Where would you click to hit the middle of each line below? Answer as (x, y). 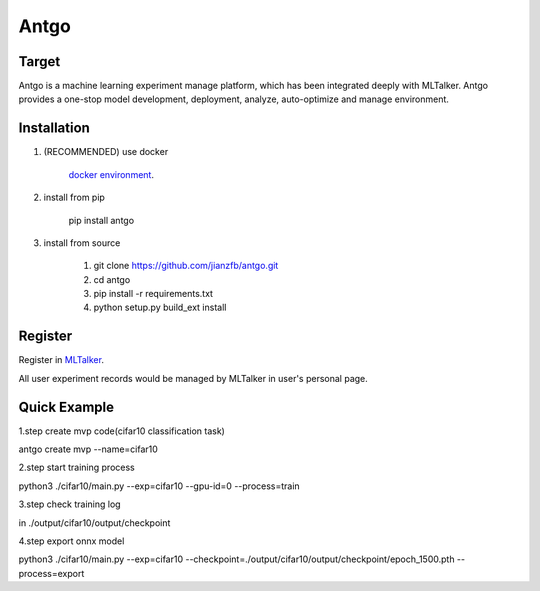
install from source (82, 242)
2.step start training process (76, 467)
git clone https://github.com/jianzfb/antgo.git (186, 266)
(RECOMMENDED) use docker (106, 152)
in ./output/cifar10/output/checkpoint (94, 522)
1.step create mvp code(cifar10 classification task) (121, 431)
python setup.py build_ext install (160, 307)
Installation (54, 128)
